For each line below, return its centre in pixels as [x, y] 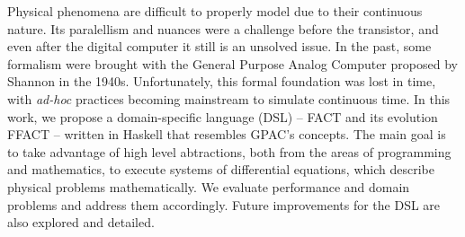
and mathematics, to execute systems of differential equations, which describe [221, 169]
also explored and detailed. [81, 222]
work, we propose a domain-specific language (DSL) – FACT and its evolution [223, 116]
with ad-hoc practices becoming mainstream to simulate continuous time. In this [229, 98]
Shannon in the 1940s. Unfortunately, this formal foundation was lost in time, [222, 81]
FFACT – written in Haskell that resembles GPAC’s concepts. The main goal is [227, 134]
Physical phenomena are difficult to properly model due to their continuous [215, 11]
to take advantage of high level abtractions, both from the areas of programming [229, 151]
